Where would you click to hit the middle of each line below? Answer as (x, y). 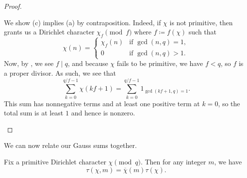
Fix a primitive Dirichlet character (55, 162)
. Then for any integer (173, 162)
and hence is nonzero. (103, 113)
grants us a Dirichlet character (49, 32)
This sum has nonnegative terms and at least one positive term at (102, 103)
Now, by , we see (29, 63)
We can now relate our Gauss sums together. (70, 145)
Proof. (13, 6)
